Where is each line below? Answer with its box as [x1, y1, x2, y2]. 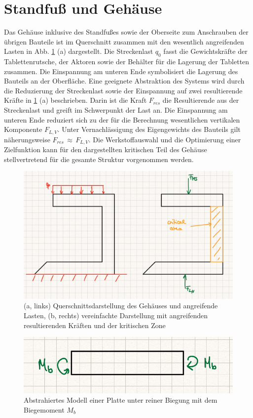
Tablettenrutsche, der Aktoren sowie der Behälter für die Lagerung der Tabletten [4, 56, 250, 67]
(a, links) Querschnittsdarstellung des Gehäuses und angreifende [24, 300, 218, 311]
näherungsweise [4, 134, 50, 144]
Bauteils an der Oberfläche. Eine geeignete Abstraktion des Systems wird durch [4, 76, 245, 86]
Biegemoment [24, 404, 65, 415]
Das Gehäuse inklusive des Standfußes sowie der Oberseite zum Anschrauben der [4, 27, 249, 37]
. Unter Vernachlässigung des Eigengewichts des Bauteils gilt [57, 124, 241, 134]
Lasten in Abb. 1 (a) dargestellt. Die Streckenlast [4, 46, 153, 56]
